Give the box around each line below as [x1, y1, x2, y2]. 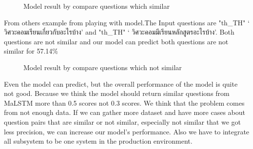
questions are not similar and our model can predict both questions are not [4, 36, 229, 46]
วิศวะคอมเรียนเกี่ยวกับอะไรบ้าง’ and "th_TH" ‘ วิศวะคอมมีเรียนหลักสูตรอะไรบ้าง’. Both [4, 27, 234, 37]
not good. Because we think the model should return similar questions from [4, 88, 230, 98]
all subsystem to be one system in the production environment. [4, 136, 193, 146]
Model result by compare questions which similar [23, 1, 170, 11]
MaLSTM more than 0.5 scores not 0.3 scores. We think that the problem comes [4, 97, 245, 108]
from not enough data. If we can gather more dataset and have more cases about [4, 107, 246, 117]
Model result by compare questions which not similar [23, 62, 182, 72]
